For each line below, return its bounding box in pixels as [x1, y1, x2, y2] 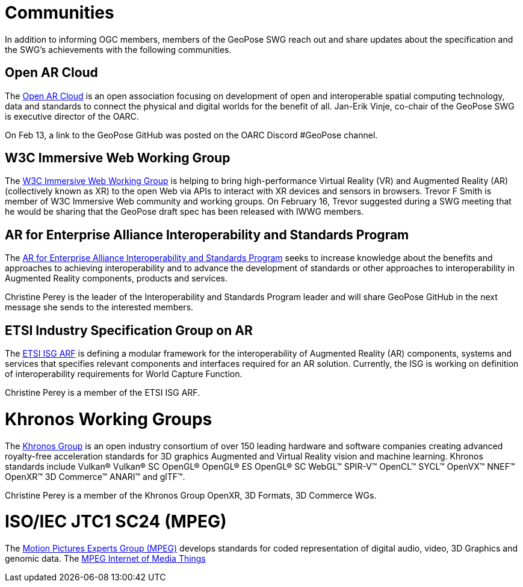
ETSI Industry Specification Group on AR [5, 322, 253, 338]
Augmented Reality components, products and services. [5, 273, 228, 284]
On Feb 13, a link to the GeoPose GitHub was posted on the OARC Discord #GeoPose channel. [5, 129, 378, 140]
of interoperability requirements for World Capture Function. [5, 369, 243, 380]
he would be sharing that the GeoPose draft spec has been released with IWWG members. [5, 206, 364, 217]
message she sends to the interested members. [5, 302, 194, 313]
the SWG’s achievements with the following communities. [5, 44, 232, 55]
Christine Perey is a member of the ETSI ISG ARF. [5, 387, 200, 398]
